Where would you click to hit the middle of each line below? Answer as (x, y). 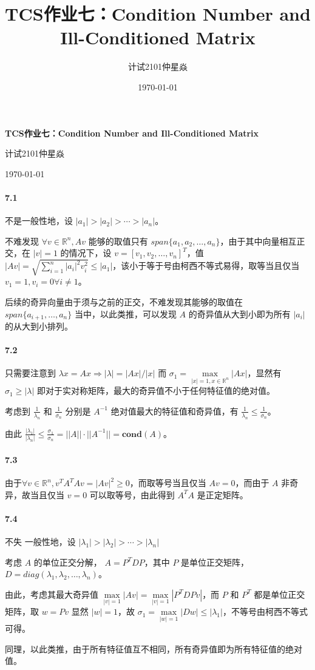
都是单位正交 (279, 594)
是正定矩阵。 (222, 494)
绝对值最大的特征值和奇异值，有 (174, 411)
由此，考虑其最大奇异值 (52, 594)
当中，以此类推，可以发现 (125, 313)
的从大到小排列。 (39, 326)
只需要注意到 (30, 373)
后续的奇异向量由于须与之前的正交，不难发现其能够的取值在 (124, 302)
